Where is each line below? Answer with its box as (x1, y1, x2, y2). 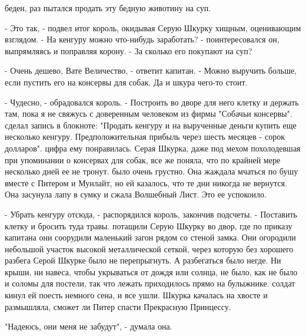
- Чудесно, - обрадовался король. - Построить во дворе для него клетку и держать (5, 95, 299, 108)
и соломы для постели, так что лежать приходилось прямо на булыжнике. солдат (5, 277, 295, 289)
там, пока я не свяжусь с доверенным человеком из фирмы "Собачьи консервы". (5, 107, 292, 120)
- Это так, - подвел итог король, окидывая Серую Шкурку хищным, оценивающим (5, 21, 301, 34)
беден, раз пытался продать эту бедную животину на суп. (5, 2, 211, 14)
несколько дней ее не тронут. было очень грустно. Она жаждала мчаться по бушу (5, 165, 298, 177)
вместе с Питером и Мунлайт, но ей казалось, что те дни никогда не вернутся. (5, 176, 287, 189)
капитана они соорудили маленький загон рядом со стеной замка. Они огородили (5, 231, 296, 243)
